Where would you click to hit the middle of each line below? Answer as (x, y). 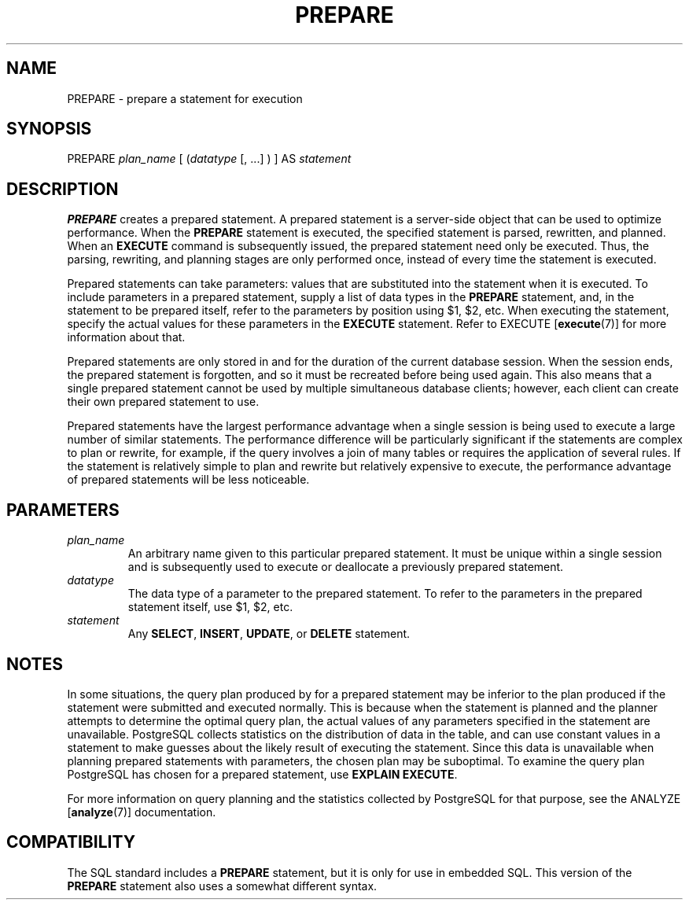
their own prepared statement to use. (163, 402)
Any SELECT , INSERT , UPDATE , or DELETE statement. (269, 634)
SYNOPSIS (49, 129)
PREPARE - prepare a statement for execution (185, 98)
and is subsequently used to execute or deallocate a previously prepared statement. (346, 567)
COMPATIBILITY (71, 842)
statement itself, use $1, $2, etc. (210, 607)
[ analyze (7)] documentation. (142, 812)
